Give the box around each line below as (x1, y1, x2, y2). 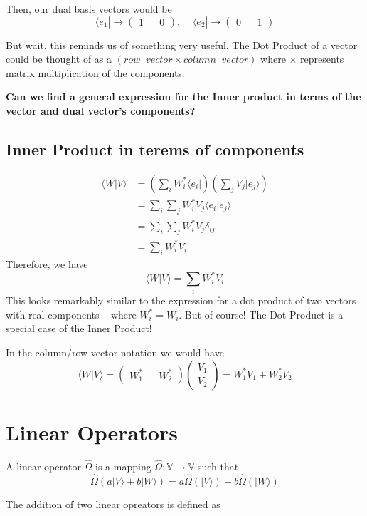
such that (197, 458, 239, 473)
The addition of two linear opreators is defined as (6, 496, 220, 511)
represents (300, 51, 344, 66)
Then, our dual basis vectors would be (6, 1, 172, 16)
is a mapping (95, 458, 151, 473)
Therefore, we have (6, 256, 88, 271)
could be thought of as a (6, 51, 112, 66)
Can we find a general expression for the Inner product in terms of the (6, 89, 361, 104)
